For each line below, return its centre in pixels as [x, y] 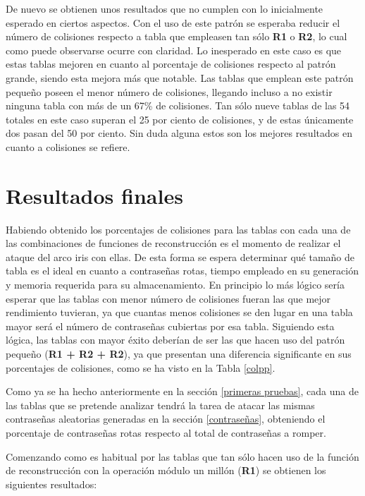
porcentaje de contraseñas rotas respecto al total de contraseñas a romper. [166, 432]
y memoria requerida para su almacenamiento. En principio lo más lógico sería [175, 285]
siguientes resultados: [51, 484]
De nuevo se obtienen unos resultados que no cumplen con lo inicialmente [165, 8]
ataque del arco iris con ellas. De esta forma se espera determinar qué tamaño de [180, 256]
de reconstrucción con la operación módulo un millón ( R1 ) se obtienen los [166, 470]
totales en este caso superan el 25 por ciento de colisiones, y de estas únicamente [180, 119]
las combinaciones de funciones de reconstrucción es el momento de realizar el [173, 243]
